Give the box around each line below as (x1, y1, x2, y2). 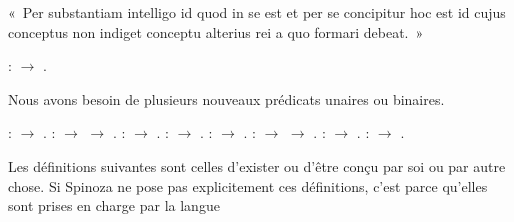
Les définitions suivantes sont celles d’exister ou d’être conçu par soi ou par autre (8, 155, 506, 176)
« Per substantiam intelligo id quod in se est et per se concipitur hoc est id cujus (8, 2, 506, 22)
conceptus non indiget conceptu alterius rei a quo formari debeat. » (8, 21, 424, 42)
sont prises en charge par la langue (8, 195, 220, 216)
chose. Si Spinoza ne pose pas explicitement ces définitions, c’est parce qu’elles (8, 175, 488, 196)
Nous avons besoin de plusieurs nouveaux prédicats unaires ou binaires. (8, 88, 445, 109)
